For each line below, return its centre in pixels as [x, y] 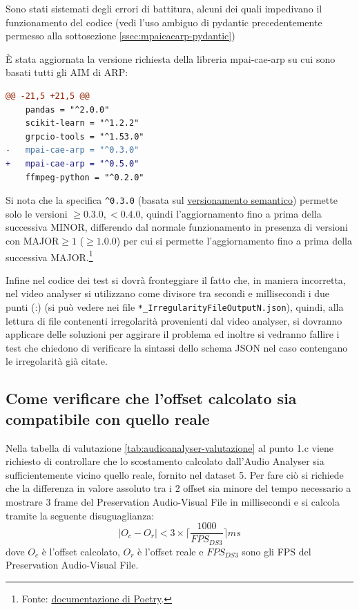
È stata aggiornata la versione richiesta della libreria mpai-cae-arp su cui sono [171, 58]
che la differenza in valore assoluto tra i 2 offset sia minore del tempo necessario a [178, 488]
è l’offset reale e [171, 551]
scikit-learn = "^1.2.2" [82, 123]
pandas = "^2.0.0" [67, 109]
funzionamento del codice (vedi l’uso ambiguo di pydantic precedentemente [164, 22]
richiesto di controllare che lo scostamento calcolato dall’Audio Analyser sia [165, 461]
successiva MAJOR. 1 [49, 256]
